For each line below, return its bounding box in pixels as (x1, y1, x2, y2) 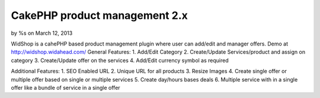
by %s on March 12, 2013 (11, 30, 73, 37)
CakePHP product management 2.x (11, 9, 188, 22)
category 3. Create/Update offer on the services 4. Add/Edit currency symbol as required (11, 57, 229, 64)
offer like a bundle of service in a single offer (11, 84, 121, 91)
